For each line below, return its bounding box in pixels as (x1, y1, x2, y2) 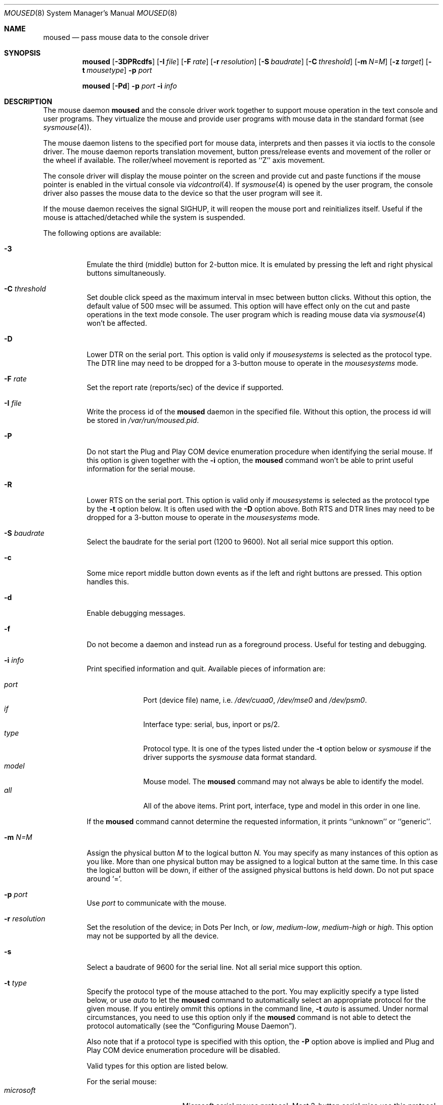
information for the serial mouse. (86, 464, 195, 473)
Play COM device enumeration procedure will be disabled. (86, 1046, 280, 1054)
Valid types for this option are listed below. (86, 1061, 228, 1070)
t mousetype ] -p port (82, 66, 152, 74)
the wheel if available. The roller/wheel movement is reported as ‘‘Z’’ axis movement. (43, 156, 325, 164)
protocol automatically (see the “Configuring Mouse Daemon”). (86, 1022, 297, 1030)
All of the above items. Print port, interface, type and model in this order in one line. (143, 801, 421, 810)
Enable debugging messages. (86, 609, 186, 617)
